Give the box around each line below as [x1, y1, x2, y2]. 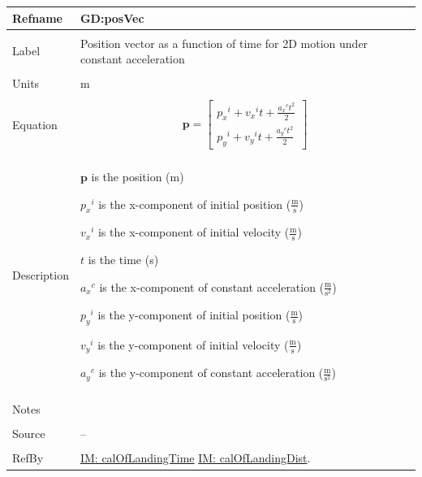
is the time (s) [88, 251, 159, 268]
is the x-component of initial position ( [98, 195, 291, 212]
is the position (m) [91, 168, 184, 185]
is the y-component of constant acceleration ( [98, 364, 324, 381]
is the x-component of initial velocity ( [97, 223, 290, 241]
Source [12, 425, 45, 442]
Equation [12, 115, 58, 132]
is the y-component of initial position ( [97, 306, 291, 323]
